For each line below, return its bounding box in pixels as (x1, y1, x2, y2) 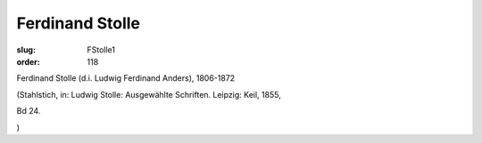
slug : (16, 44, 36, 55)
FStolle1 (87, 44, 116, 55)
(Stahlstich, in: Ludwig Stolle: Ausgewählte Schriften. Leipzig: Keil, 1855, (16, 89, 281, 99)
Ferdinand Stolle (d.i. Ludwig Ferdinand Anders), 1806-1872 (16, 73, 236, 83)
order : (16, 56, 40, 67)
